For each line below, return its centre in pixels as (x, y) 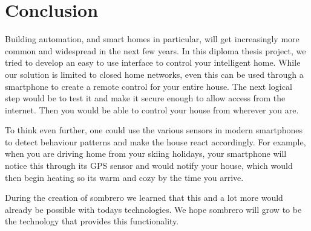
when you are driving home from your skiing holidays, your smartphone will (146, 153)
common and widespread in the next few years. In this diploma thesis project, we (155, 50)
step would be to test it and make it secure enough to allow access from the (145, 98)
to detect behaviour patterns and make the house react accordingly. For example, (155, 141)
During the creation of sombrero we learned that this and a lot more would (144, 198)
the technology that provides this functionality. (92, 221)
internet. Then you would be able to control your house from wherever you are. (152, 109)
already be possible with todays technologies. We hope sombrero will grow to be (153, 209)
